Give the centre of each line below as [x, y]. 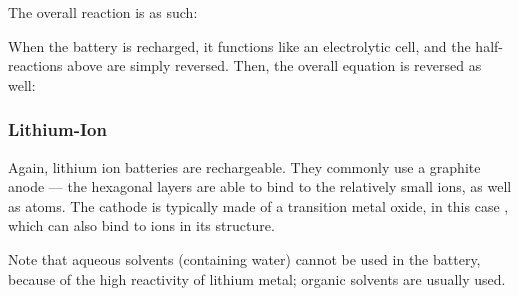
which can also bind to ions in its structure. [141, 225]
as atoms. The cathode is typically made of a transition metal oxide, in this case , [258, 205]
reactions [35, 65]
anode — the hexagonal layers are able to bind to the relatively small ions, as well [260, 186]
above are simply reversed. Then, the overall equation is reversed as [274, 65]
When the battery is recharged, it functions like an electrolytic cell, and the [239, 45]
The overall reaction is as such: [103, 12]
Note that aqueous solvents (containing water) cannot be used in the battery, [244, 258]
